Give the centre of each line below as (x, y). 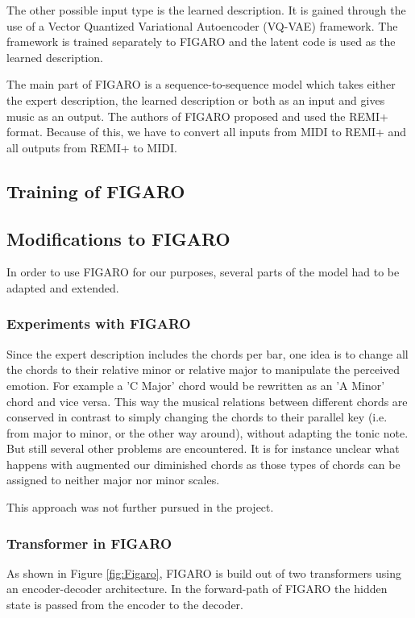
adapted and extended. (63, 287)
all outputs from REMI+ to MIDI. (92, 147)
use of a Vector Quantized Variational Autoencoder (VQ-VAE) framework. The (202, 25)
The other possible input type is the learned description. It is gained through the (206, 10)
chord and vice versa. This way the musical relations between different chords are (207, 401)
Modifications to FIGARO (118, 238)
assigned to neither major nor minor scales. (113, 480)
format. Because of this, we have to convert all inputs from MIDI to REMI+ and (207, 132)
